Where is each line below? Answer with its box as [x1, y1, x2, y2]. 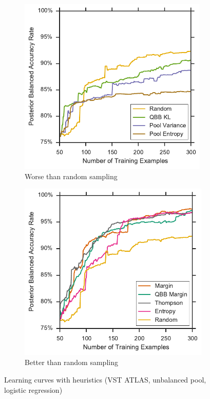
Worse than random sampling [25, 170, 118, 181]
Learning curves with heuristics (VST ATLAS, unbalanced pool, [4, 374, 206, 385]
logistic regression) [4, 384, 63, 395]
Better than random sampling [25, 357, 118, 368]
